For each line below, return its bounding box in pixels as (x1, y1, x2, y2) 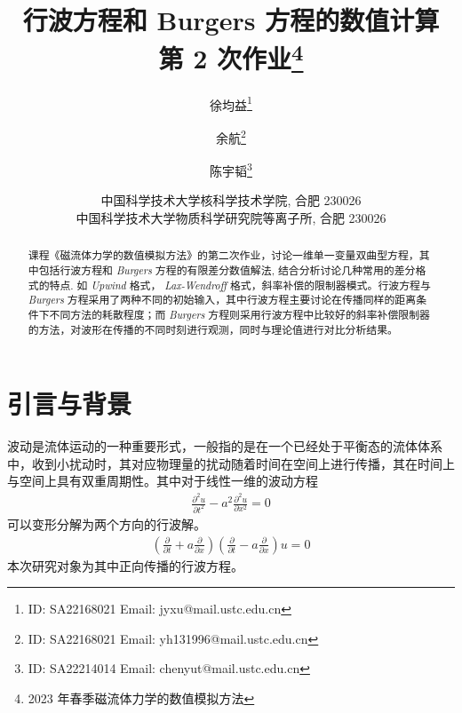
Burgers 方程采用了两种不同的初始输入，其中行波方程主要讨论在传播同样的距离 (28, 292, 417, 307)
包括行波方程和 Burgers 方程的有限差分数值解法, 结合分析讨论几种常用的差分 (38, 263, 416, 278)
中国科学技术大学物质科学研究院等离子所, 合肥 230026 (76, 208, 386, 226)
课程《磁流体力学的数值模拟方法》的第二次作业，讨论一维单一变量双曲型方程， (28, 248, 419, 263)
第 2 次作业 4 (158, 36, 304, 76)
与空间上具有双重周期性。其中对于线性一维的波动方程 (7, 471, 318, 490)
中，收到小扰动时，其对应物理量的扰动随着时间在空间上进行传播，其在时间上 (7, 454, 455, 472)
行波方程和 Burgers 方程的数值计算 (22, 2, 440, 38)
